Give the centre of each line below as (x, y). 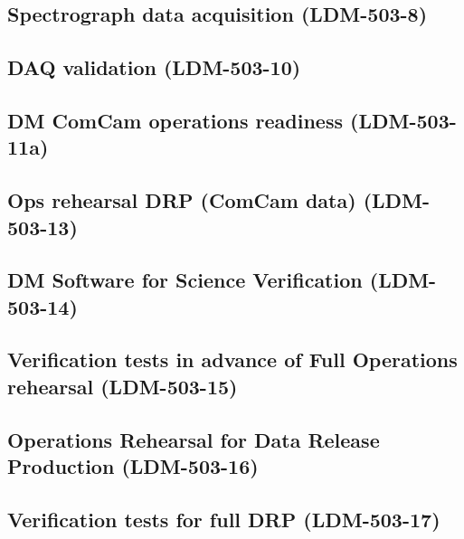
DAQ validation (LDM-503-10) (154, 67)
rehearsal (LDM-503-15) (123, 386)
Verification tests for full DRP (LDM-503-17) (224, 519)
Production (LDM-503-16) (133, 466)
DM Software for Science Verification (185, 280)
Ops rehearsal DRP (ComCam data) (182, 200)
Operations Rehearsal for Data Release (194, 439)
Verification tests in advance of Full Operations (232, 359)
